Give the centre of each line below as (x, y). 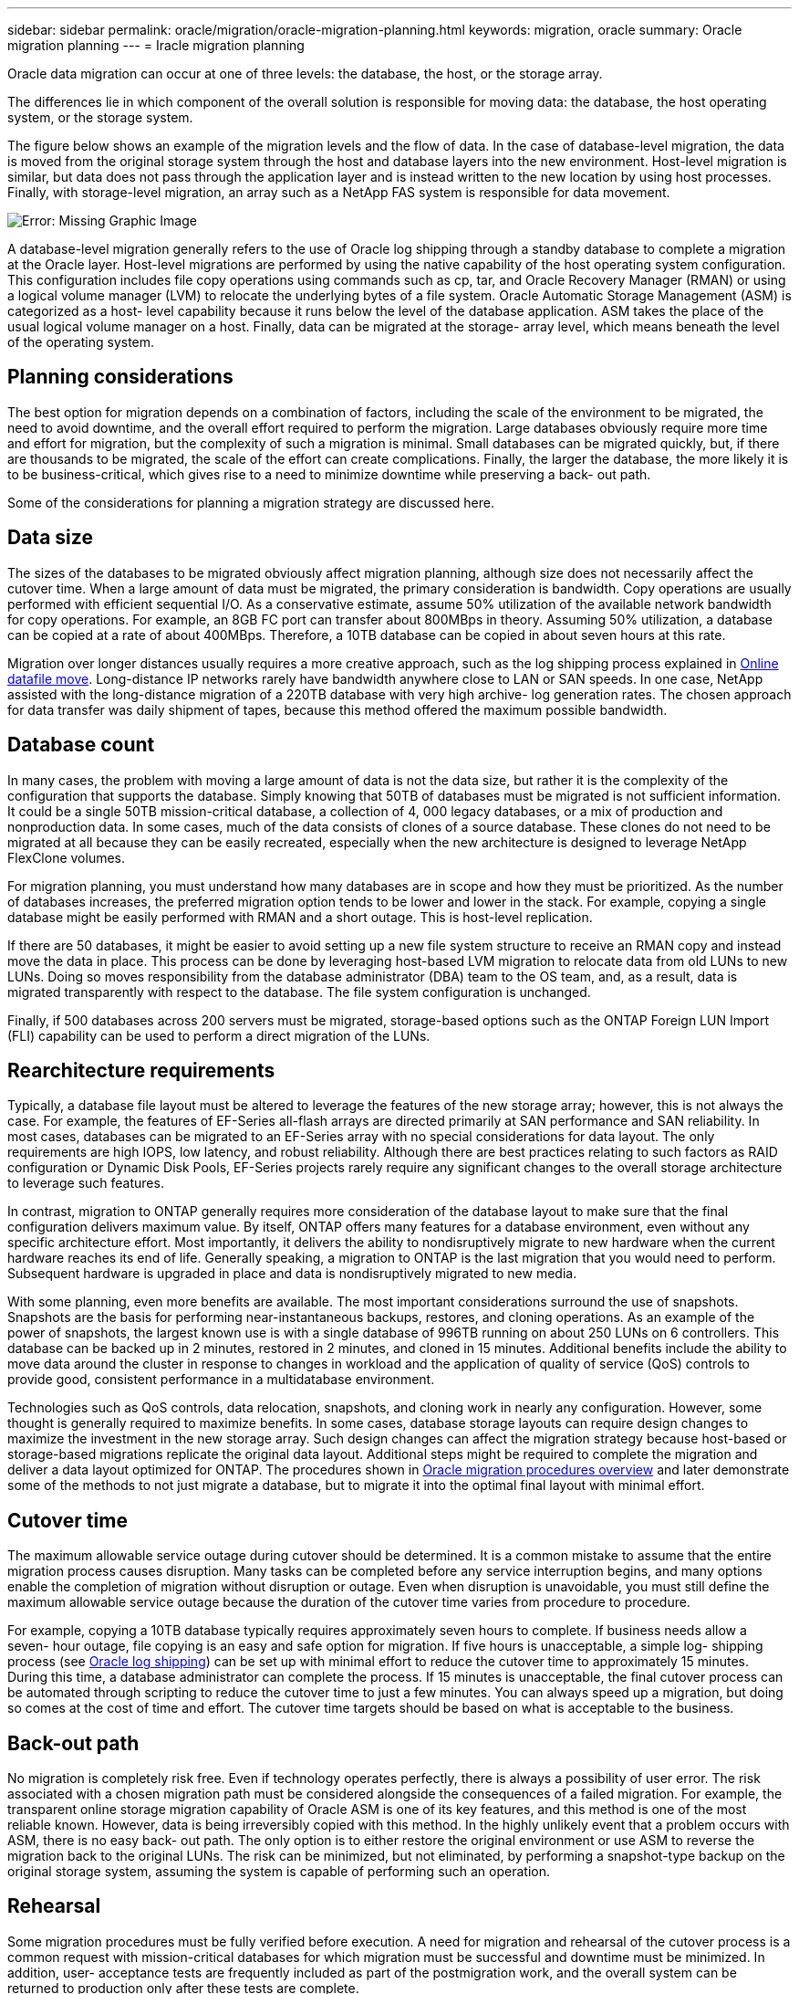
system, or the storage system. (100, 117)
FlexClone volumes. (67, 857)
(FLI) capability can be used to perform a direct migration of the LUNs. (219, 1035)
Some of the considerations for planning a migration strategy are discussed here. (251, 502)
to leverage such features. (86, 1183)
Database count (81, 745)
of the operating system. (81, 342)
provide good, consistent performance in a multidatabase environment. (221, 1380)
